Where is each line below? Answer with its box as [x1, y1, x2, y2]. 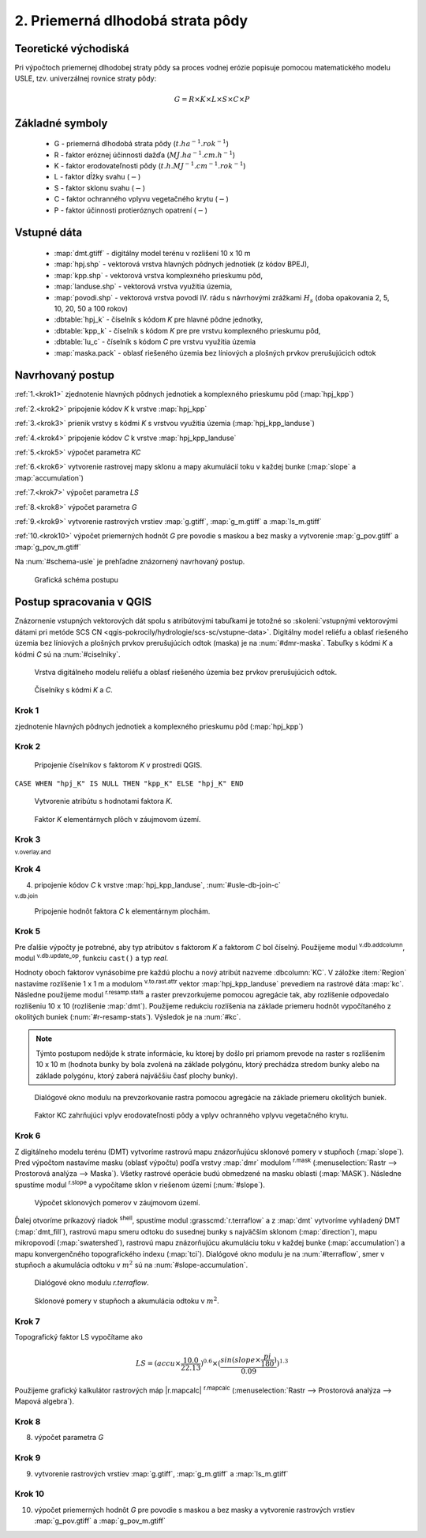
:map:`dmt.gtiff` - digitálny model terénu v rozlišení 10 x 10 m [54, 249, 252, 258]
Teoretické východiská [14, 42, 129, 55]
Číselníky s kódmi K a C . [34, 685, 114, 695]
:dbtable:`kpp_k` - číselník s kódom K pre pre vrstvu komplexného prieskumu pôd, [54, 326, 321, 335]
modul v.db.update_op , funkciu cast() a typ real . [14, 952, 169, 963]
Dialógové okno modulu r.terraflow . [34, 1278, 149, 1287]
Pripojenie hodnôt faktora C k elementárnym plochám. [34, 906, 211, 916]
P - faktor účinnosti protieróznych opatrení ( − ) [54, 205, 208, 215]
